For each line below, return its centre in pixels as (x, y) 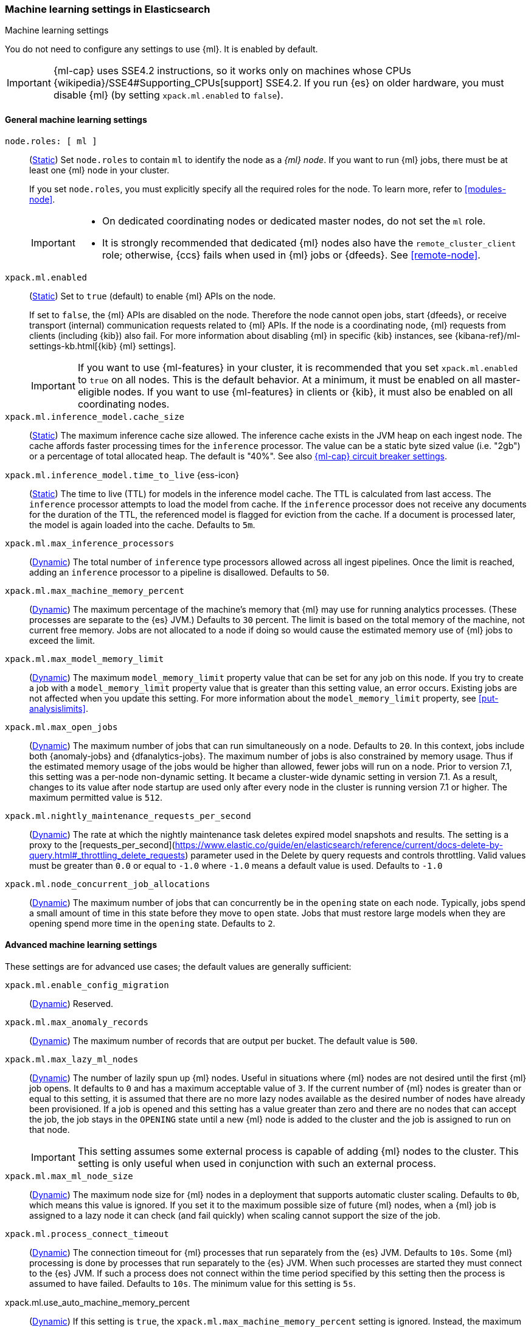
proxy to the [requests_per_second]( (102, 845)
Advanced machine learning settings (81, 945)
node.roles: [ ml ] (51, 141)
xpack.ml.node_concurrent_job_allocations (108, 884)
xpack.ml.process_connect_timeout (87, 1234)
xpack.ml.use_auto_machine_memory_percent (97, 1302)
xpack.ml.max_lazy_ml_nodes (72, 1059)
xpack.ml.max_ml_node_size (69, 1176)
